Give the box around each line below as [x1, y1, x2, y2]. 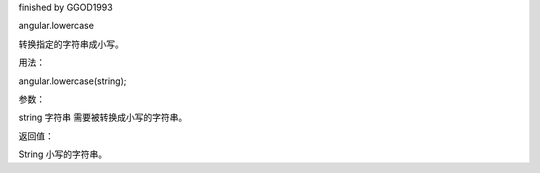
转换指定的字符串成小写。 [18, 38, 124, 50]
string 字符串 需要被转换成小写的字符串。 [18, 111, 188, 124]
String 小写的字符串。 [18, 148, 108, 160]
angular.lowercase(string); [18, 75, 127, 87]
